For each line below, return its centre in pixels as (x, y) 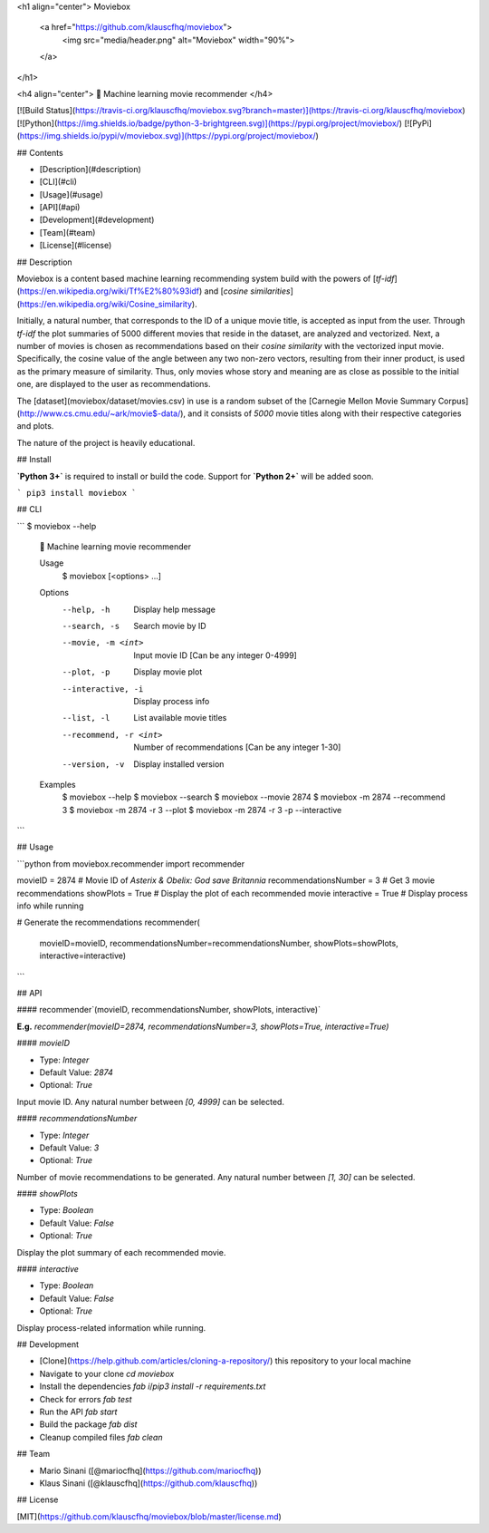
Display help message (175, 609)
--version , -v (93, 764)
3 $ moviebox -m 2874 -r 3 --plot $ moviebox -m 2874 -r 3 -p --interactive (202, 810)
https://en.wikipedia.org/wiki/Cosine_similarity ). (109, 304)
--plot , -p (86, 672)
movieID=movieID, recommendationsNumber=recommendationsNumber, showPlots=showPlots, (219, 943)
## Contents (40, 152)
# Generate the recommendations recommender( (109, 922)
